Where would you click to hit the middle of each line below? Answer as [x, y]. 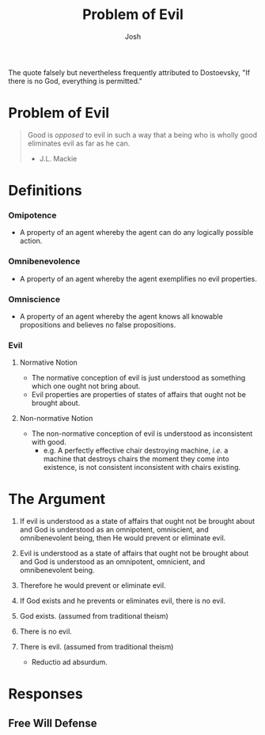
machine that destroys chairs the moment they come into [136, 459]
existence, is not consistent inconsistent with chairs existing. [142, 468]
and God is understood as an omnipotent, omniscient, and [114, 530]
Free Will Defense [53, 723]
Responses [45, 694]
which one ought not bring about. [86, 386]
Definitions [45, 191]
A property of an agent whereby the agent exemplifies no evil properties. [138, 278]
